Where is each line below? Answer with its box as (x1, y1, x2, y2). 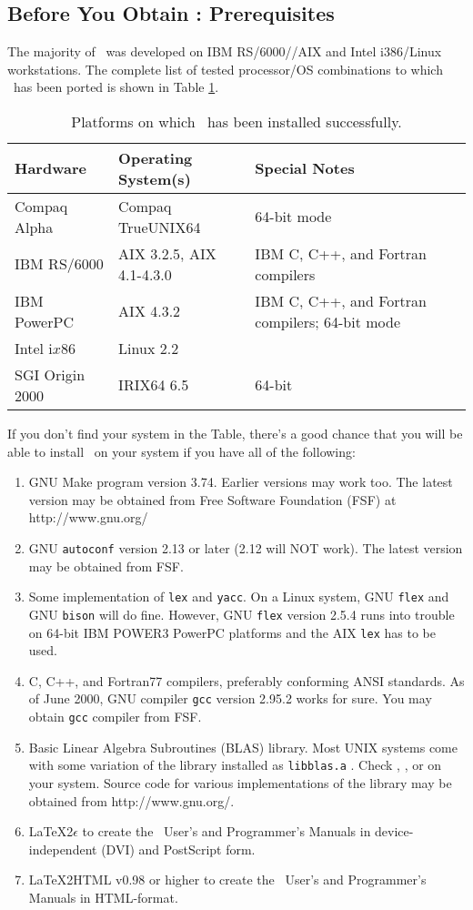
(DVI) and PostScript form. (101, 839, 256, 858)
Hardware (15, 157, 86, 179)
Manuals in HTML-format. (28, 887, 178, 906)
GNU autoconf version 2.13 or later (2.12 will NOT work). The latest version (28, 538, 463, 557)
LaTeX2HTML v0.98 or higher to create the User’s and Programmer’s (28, 870, 427, 889)
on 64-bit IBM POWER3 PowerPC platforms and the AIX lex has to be (28, 622, 436, 642)
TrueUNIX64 (118, 216, 201, 238)
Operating (118, 147, 193, 168)
